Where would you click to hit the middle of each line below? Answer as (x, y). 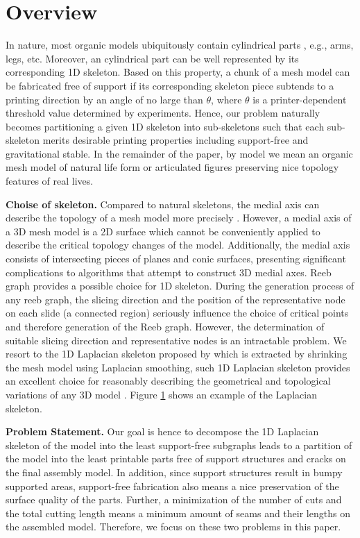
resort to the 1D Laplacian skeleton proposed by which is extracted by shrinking (177, 354)
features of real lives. (50, 181)
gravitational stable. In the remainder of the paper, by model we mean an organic (179, 153)
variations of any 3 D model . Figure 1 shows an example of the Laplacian (161, 394)
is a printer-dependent (300, 99)
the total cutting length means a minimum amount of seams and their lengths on (178, 513)
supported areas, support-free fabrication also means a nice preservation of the (172, 486)
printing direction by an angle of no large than (104, 99)
